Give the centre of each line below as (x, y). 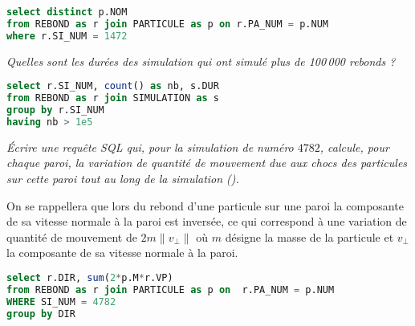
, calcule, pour (354, 147)
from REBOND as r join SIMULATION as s (113, 98)
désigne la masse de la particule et (309, 236)
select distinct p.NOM (67, 12)
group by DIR (41, 314)
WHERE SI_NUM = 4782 (61, 302)
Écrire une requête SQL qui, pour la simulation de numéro (150, 147)
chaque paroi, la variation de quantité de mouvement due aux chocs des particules (207, 163)
